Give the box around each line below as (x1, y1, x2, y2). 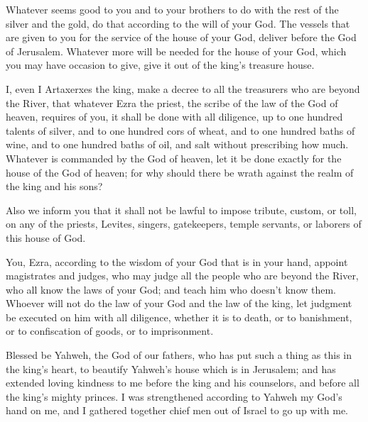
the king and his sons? (6, 179, 103, 194)
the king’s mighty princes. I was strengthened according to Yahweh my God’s (6, 389, 342, 404)
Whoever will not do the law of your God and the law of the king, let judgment (6, 296, 352, 311)
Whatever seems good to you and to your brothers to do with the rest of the (6, 2, 339, 16)
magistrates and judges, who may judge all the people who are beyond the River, (6, 268, 359, 283)
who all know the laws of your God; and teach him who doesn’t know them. (6, 282, 337, 296)
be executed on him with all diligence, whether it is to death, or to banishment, (6, 309, 352, 324)
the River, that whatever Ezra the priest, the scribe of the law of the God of (6, 95, 338, 110)
